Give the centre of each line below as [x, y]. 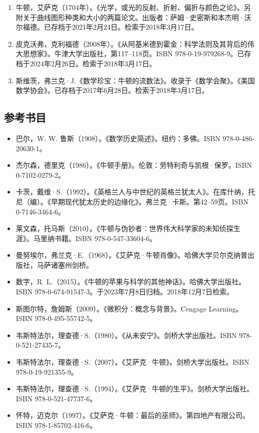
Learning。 [226, 308]
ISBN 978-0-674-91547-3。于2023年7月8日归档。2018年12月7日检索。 [125, 292]
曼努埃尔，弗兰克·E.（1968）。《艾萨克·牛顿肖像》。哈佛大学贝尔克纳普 [132, 255]
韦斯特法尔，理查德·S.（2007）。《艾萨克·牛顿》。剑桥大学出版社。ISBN [133, 362]
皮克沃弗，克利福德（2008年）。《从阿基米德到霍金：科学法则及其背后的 [132, 43]
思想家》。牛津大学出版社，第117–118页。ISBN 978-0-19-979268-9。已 [134, 53]
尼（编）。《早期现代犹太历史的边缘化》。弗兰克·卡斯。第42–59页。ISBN [132, 201]
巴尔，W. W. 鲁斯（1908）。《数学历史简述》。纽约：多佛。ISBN [118, 138]
